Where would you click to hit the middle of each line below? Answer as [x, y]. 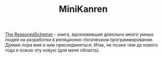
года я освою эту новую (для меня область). [53, 50]
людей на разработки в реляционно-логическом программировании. [79, 40]
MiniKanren [83, 9]
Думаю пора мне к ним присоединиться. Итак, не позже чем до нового [81, 45]
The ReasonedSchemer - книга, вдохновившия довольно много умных [79, 34]
